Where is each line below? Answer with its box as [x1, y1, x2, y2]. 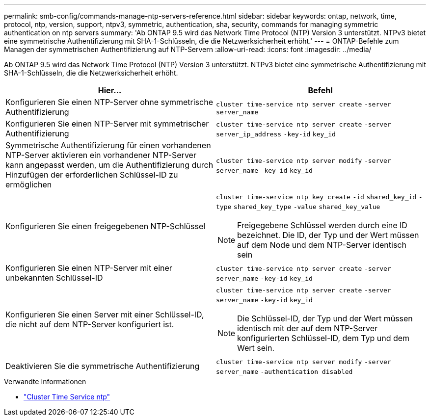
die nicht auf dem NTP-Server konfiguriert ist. [5, 319, 174, 329]
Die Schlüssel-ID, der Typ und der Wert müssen [237, 314, 413, 323]
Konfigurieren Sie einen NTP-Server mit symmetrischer [5, 119, 209, 129]
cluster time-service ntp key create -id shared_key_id [216, 193, 417, 201]
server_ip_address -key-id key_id [216, 131, 336, 138]
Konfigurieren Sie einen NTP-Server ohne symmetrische [5, 97, 213, 107]
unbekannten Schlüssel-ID [5, 273, 103, 283]
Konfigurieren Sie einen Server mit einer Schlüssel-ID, [5, 310, 204, 319]
